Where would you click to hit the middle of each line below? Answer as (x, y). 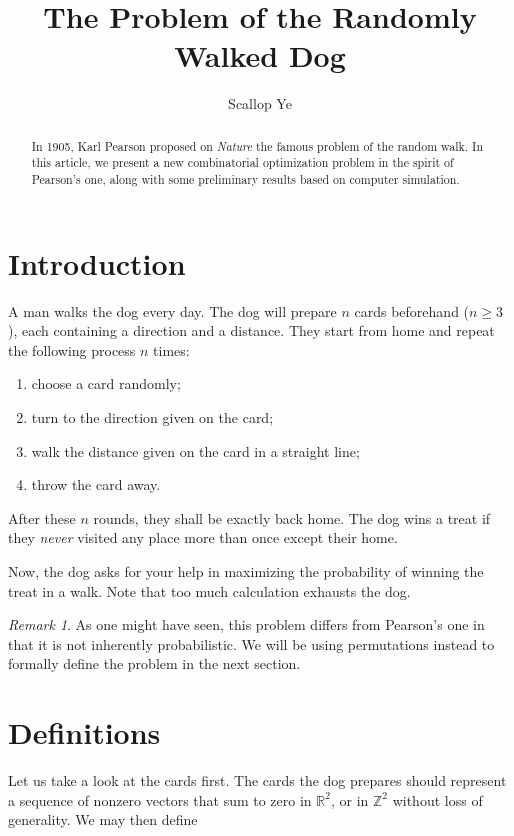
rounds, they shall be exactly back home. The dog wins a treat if (292, 517)
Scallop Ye (260, 103)
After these (42, 517)
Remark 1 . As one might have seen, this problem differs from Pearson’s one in (246, 624)
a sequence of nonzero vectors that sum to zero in (160, 799)
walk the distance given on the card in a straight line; (195, 450)
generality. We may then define (103, 819)
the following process (72, 349)
